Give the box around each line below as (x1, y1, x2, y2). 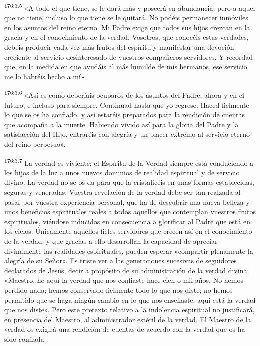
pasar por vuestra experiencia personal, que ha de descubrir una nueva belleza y (4, 196, 250, 207)
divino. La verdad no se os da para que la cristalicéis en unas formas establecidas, (4, 177, 254, 187)
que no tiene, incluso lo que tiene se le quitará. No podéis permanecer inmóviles (4, 12, 248, 23)
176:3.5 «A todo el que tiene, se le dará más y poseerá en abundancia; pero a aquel (4, 1, 255, 13)
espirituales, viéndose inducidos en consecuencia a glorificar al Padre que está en (4, 216, 250, 226)
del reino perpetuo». (4, 139, 66, 149)
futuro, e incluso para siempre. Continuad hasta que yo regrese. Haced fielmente (4, 99, 249, 110)
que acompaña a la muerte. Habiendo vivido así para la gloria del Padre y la (4, 119, 239, 129)
